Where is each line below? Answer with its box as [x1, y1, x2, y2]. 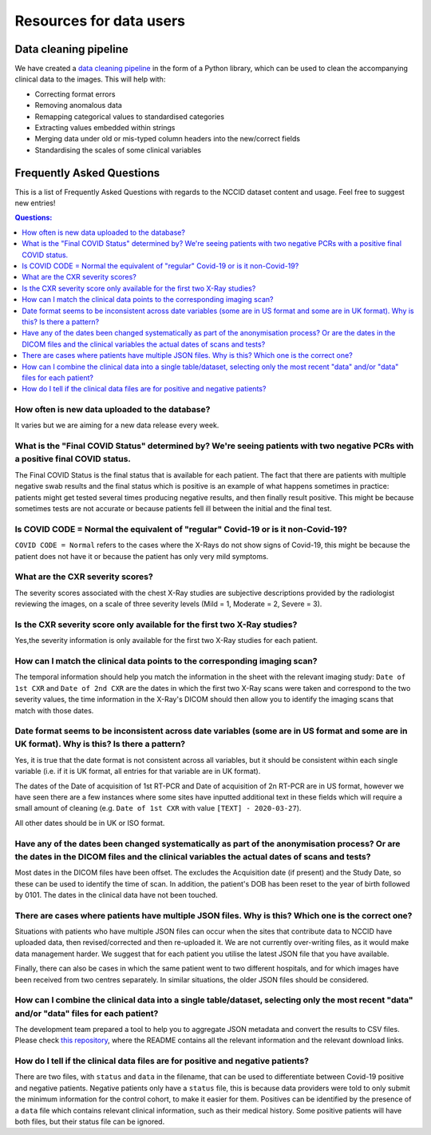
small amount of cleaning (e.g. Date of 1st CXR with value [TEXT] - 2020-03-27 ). [14, 804, 302, 813]
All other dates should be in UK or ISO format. [14, 818, 165, 827]
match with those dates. [14, 705, 94, 715]
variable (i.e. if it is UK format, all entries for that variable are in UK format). [14, 767, 261, 776]
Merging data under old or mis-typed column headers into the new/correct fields [34, 134, 301, 144]
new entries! [14, 198, 56, 208]
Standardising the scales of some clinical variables [34, 145, 202, 155]
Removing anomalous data [34, 101, 123, 110]
